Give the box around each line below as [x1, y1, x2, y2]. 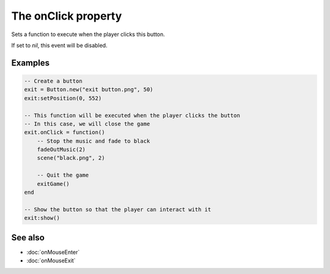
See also [11, 232, 45, 243]
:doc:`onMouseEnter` [26, 248, 80, 256]
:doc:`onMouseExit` [26, 257, 76, 264]
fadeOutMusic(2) [37, 146, 86, 153]
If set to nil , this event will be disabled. [11, 42, 108, 49]
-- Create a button [24, 77, 82, 84]
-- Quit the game [37, 172, 89, 179]
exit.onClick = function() [24, 129, 105, 136]
